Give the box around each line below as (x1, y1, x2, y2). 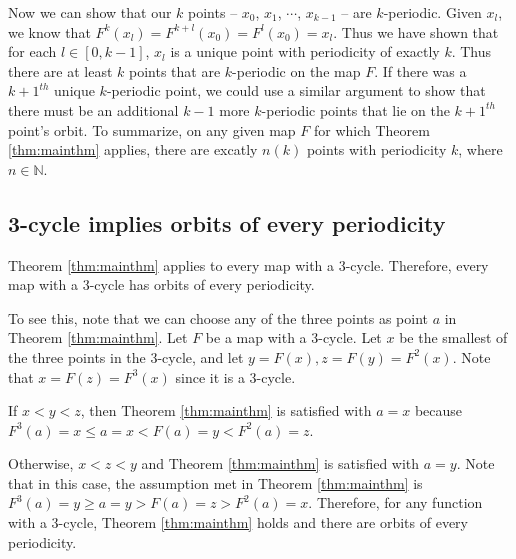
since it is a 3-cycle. (175, 366, 296, 387)
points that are (128, 60, 221, 81)
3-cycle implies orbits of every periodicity (8, 207, 446, 238)
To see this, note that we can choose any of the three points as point (8, 307, 428, 328)
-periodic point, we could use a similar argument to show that (106, 80, 486, 101)
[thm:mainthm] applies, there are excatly (8, 139, 258, 160)
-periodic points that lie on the (261, 99, 450, 120)
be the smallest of (399, 327, 508, 348)
